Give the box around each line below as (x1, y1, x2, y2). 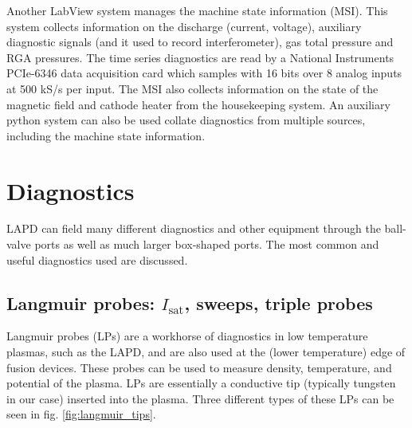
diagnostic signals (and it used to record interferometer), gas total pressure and (6, 33, 394, 50)
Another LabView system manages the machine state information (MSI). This (6, 2, 388, 18)
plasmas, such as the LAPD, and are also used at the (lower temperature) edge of (6, 344, 406, 360)
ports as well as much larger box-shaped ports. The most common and (34, 236, 379, 253)
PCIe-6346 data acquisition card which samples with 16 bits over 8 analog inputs (6, 65, 402, 81)
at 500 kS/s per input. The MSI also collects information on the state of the (6, 80, 379, 96)
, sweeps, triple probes (184, 290, 373, 315)
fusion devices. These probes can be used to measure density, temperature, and (6, 359, 392, 375)
